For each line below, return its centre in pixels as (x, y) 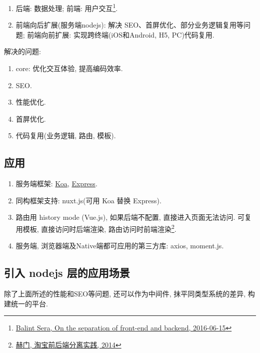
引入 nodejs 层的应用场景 (67, 273)
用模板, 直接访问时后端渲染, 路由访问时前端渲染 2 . (96, 228)
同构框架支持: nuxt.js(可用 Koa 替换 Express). (88, 200)
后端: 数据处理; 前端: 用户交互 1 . (67, 7)
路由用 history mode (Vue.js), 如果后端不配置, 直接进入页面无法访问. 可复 (133, 217)
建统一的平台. (26, 303)
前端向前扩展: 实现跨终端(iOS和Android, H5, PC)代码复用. (121, 34)
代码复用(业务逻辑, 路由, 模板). (66, 135)
